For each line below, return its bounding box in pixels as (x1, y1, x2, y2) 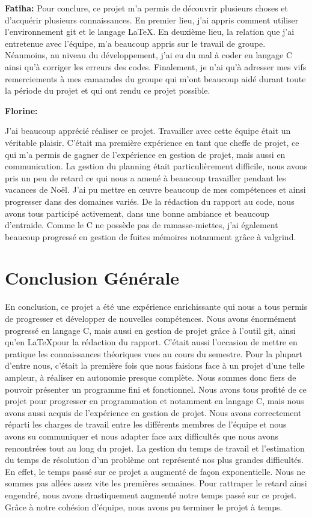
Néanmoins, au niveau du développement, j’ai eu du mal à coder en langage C (5, 49, 293, 61)
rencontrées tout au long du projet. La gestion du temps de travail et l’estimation (5, 441, 305, 454)
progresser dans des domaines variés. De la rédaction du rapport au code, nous (5, 195, 295, 207)
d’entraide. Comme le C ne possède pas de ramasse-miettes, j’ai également (5, 219, 278, 231)
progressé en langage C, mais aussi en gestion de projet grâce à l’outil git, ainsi (5, 324, 296, 336)
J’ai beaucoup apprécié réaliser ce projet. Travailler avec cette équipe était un (5, 124, 291, 137)
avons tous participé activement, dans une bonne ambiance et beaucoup (5, 207, 269, 219)
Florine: (5, 104, 38, 116)
